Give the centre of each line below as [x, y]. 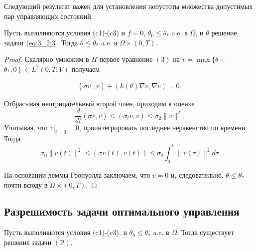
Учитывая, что [26, 127]
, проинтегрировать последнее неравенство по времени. [163, 127]
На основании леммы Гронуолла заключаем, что [77, 174]
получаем [86, 69]
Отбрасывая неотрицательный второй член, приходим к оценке [99, 103]
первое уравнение [126, 59]
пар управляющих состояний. [49, 16]
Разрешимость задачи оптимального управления [122, 211]
